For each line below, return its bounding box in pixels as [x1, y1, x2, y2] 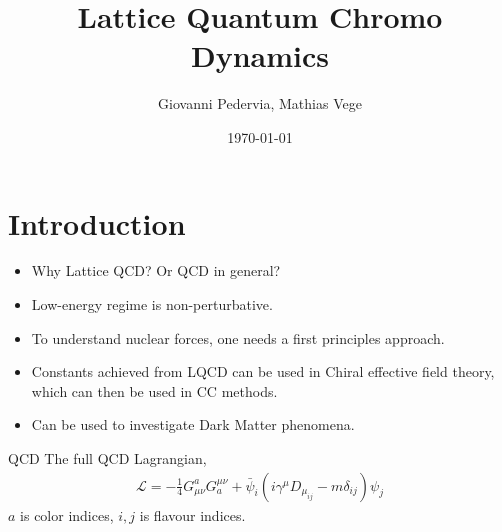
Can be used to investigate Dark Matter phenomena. [31, 414, 355, 435]
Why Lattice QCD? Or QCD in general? [31, 260, 281, 281]
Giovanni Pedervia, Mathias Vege [158, 93, 362, 114]
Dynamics [190, 35, 329, 76]
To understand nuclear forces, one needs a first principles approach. [31, 327, 445, 348]
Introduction [8, 202, 186, 243]
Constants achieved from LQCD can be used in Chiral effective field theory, [31, 361, 495, 382]
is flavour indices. [139, 504, 246, 525]
